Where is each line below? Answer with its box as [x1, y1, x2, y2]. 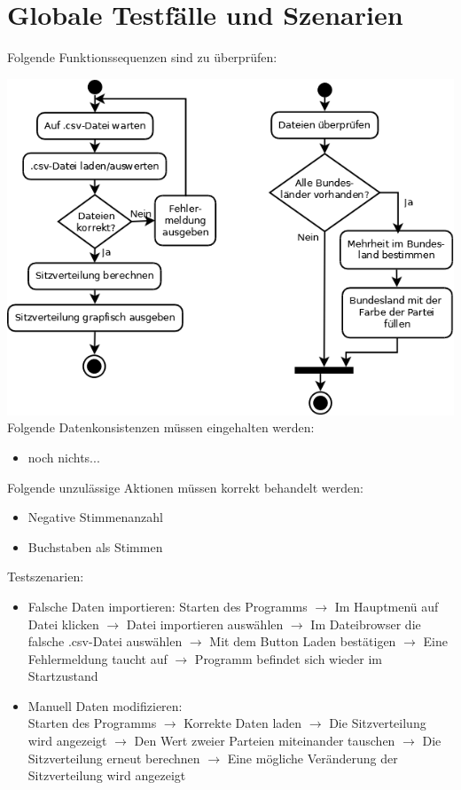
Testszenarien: [7, 567, 84, 586]
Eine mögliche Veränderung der [227, 748, 398, 767]
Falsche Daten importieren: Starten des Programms [27, 596, 308, 615]
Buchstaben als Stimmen [27, 537, 163, 556]
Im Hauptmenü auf [334, 596, 439, 615]
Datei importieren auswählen [126, 614, 284, 633]
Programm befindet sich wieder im [194, 649, 383, 668]
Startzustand [27, 667, 98, 685]
